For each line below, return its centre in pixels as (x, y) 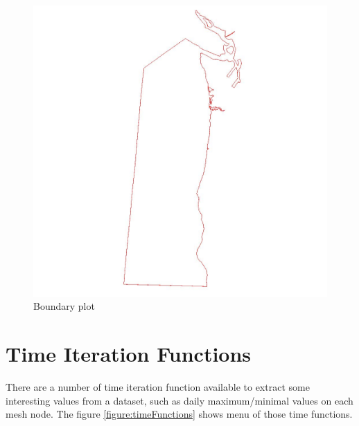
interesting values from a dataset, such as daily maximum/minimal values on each (179, 400)
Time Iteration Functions (129, 354)
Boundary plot (64, 306)
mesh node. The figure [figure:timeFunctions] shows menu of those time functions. (179, 414)
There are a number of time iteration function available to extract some (158, 387)
